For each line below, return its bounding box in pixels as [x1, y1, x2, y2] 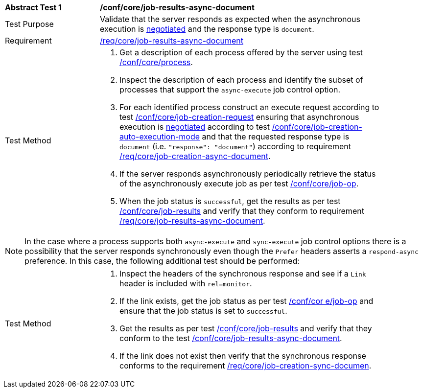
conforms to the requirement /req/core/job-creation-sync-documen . [119, 361, 372, 370]
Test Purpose [5, 19, 54, 29]
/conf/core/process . [119, 57, 193, 67]
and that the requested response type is [202, 132, 350, 141]
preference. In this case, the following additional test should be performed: [24, 256, 300, 266]
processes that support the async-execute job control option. [119, 85, 341, 94]
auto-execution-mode [119, 132, 200, 141]
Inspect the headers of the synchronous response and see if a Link [119, 269, 366, 278]
